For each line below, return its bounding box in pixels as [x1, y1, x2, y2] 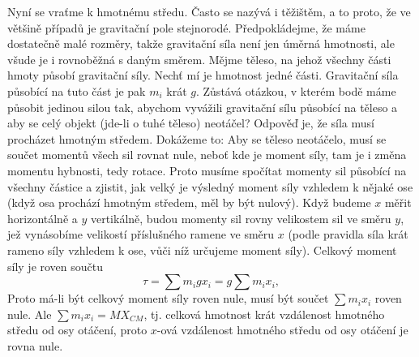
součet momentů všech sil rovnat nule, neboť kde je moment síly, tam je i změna [7, 146, 407, 163]
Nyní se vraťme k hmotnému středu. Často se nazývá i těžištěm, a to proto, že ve [7, 3, 411, 19]
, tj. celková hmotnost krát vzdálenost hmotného [143, 305, 385, 322]
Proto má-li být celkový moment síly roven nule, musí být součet [7, 290, 329, 307]
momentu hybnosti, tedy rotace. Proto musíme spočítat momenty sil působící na [7, 161, 407, 178]
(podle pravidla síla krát [288, 226, 408, 243]
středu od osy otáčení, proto [7, 321, 148, 338]
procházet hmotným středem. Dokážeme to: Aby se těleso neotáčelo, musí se [7, 130, 387, 147]
